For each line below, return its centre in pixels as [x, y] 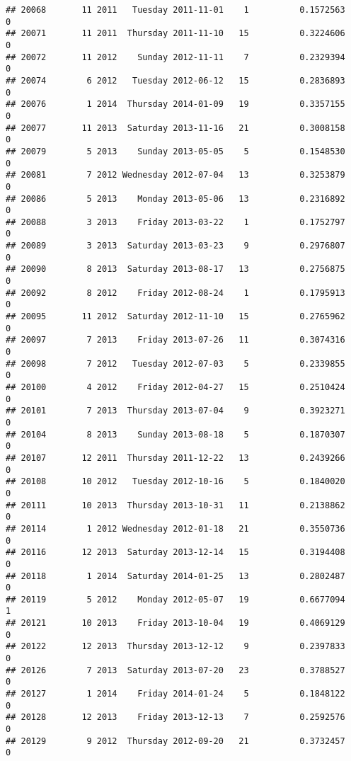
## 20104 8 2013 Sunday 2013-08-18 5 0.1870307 [175, 434]
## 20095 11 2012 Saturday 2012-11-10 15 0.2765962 [175, 317]
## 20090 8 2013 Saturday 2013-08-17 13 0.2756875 [175, 269]
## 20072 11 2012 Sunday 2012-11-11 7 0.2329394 [175, 57]
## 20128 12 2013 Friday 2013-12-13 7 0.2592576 [175, 717]
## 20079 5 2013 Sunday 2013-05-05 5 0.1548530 [175, 151]
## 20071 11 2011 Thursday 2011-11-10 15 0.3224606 [175, 34]
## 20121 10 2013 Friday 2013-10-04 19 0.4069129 [175, 623]
